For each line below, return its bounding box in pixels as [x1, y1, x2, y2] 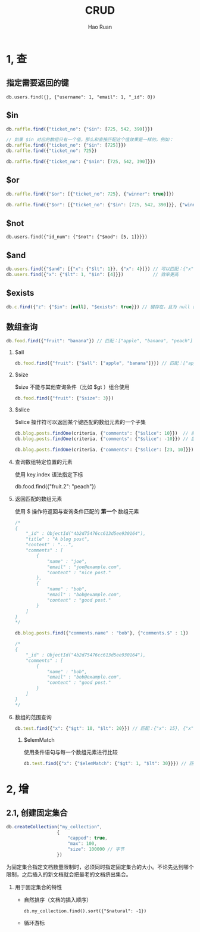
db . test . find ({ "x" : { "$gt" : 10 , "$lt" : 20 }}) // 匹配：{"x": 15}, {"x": [14, 725, 196, 731]
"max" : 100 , [67, 841, 97, 847]
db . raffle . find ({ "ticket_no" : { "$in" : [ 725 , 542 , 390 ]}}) [6, 126, 153, 132]
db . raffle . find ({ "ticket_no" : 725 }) [6, 148, 97, 154]
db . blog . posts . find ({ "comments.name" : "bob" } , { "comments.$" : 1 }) [14, 630, 189, 636]
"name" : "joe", [46, 558, 87, 564]
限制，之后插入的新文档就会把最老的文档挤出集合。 [6, 871, 132, 878]
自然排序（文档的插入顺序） [23, 896, 92, 903]
